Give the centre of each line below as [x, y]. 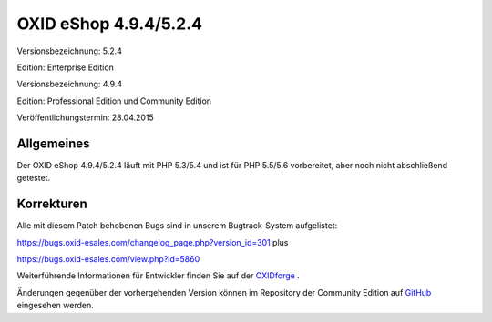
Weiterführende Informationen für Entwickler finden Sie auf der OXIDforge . [158, 276]
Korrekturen [52, 204]
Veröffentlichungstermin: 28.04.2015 [85, 117]
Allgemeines [53, 143]
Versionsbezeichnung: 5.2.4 [70, 51]
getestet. [33, 178]
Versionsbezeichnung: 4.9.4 [70, 84]
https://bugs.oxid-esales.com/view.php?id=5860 [108, 259]
